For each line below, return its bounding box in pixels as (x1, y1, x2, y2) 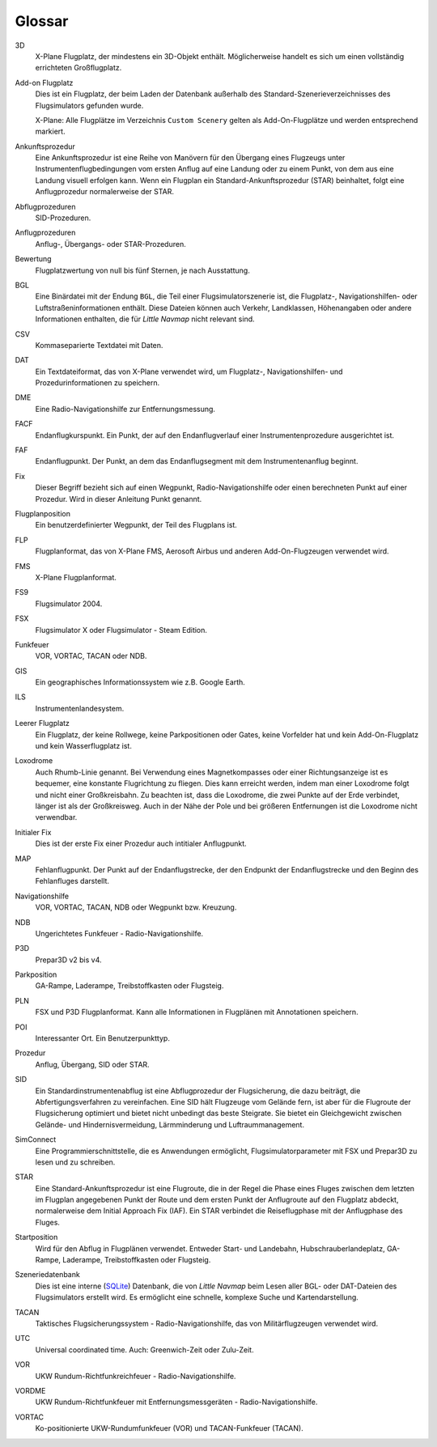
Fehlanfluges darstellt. (35, 876, 109, 886)
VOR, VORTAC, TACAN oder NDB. (35, 651, 147, 661)
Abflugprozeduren (15, 202, 76, 211)
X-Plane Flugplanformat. (35, 572, 117, 582)
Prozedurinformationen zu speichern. (35, 378, 160, 388)
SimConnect (15, 1135, 57, 1144)
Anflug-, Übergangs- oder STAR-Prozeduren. (35, 239, 186, 248)
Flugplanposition (15, 509, 70, 518)
